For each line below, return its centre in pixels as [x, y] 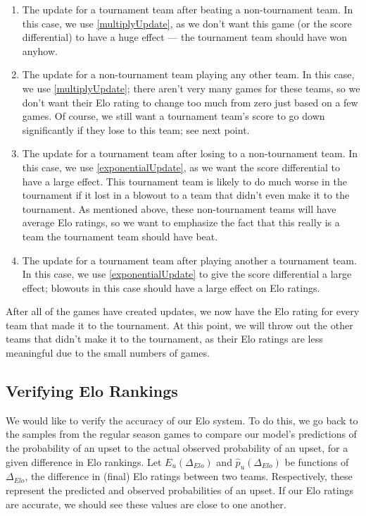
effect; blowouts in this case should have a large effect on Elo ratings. [171, 287]
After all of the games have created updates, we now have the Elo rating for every [183, 311]
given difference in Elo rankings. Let [84, 461]
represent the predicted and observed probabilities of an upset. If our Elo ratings [180, 490]
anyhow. [40, 50]
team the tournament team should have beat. [120, 236]
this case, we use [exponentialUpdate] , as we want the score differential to [181, 167]
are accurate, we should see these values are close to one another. [146, 504]
